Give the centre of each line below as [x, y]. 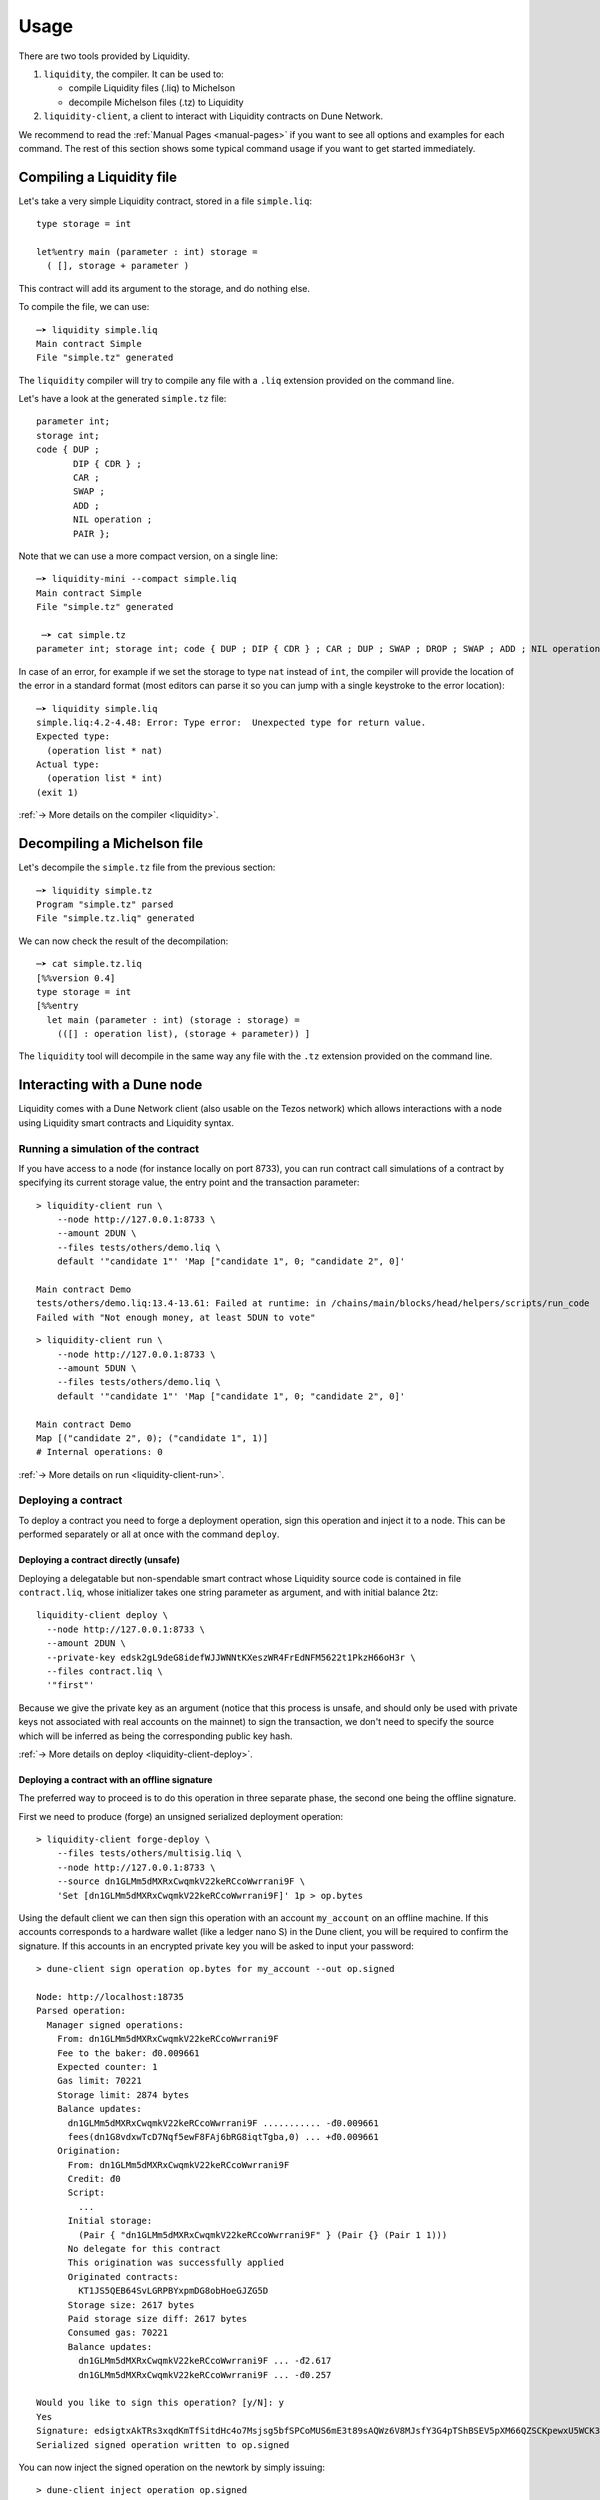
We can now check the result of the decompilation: [123, 941]
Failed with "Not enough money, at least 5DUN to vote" [176, 1317]
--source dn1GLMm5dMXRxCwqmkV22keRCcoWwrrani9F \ [180, 1881]
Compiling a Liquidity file [98, 176]
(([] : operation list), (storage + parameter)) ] [183, 1034]
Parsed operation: [81, 2011]
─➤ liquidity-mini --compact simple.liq [136, 579]
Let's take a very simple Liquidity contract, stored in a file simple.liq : [165, 201]
